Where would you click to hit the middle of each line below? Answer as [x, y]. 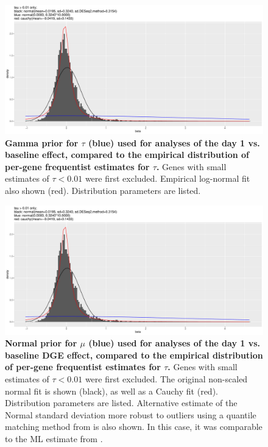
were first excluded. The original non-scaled [166, 378]
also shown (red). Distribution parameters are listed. [103, 190]
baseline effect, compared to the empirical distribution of [127, 155]
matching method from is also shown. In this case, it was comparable [134, 427]
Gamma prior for [42, 142]
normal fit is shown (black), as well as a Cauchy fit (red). [111, 391]
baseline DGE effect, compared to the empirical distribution [134, 355]
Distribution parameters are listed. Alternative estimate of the [121, 403]
